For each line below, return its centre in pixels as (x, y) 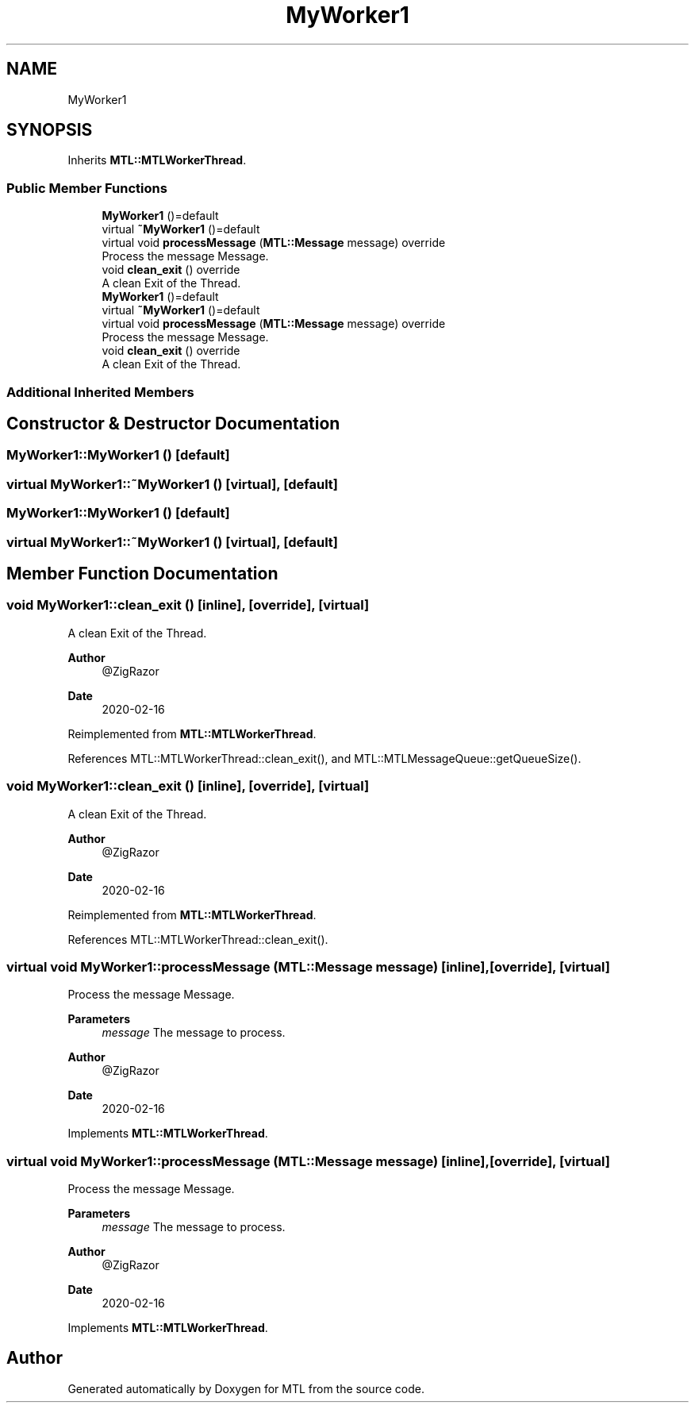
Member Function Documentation (142, 573)
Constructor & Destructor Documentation (173, 423)
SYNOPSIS (50, 130)
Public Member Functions (87, 188)
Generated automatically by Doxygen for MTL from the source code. (246, 1388)
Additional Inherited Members (100, 392)
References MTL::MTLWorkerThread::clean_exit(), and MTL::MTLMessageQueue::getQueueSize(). (324, 758)
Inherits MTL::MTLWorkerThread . (157, 160)
